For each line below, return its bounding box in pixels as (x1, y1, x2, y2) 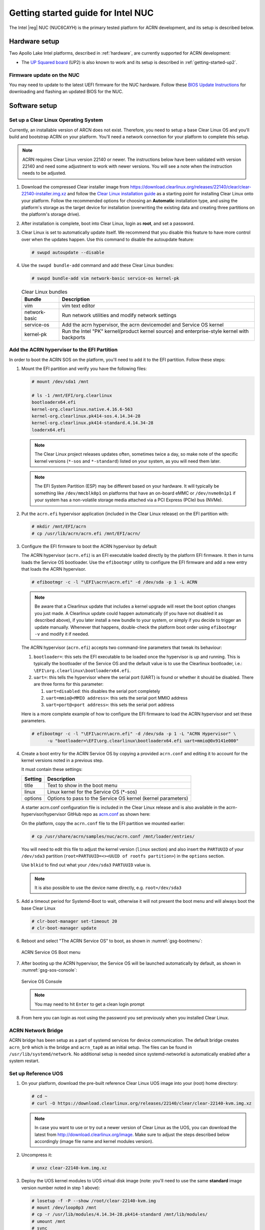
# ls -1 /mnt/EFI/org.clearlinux (31, 393, 112, 398)
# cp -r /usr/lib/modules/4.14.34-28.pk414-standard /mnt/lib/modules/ (31, 1212, 208, 1217)
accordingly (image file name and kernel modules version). (34, 1138, 154, 1144)
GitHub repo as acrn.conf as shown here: (67, 811, 151, 817)
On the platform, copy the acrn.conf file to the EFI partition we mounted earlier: (21, 820, 185, 826)
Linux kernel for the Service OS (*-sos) (47, 788, 137, 795)
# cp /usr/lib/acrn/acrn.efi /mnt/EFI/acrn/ (31, 530, 141, 536)
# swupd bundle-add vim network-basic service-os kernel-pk (31, 276, 180, 281)
